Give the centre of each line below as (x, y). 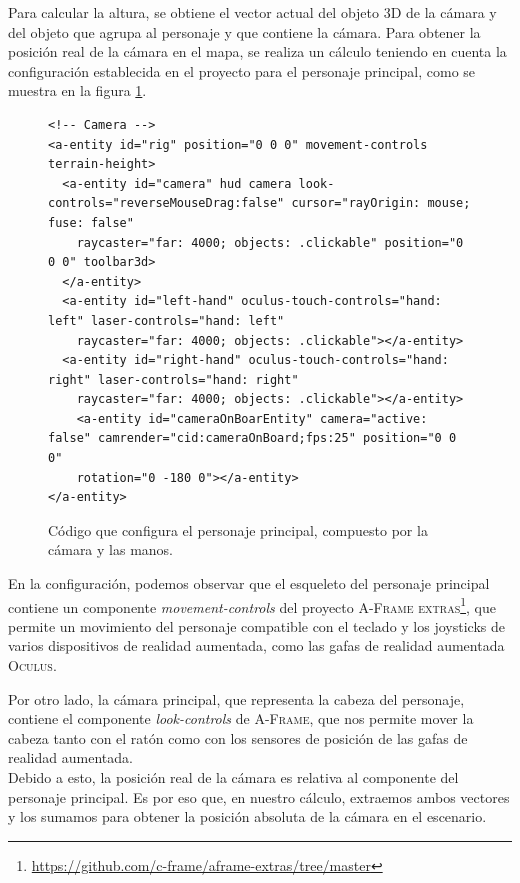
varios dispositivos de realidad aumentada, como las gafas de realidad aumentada (256, 645)
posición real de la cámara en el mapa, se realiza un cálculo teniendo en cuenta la (257, 51)
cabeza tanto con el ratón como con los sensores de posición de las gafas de (238, 737)
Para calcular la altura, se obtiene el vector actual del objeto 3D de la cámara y (252, 12)
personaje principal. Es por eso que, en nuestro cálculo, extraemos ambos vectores (259, 796)
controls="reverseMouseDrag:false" (166, 203)
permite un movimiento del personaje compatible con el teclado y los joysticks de (256, 625)
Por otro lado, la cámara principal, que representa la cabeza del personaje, (236, 698)
